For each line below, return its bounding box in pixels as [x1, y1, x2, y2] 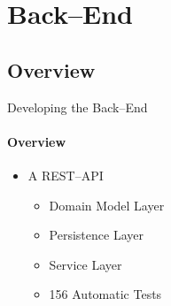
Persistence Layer [49, 226, 144, 244]
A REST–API [27, 165, 104, 184]
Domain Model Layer [49, 195, 165, 214]
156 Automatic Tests [49, 285, 162, 303]
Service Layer [49, 255, 122, 273]
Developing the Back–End [7, 97, 148, 116]
